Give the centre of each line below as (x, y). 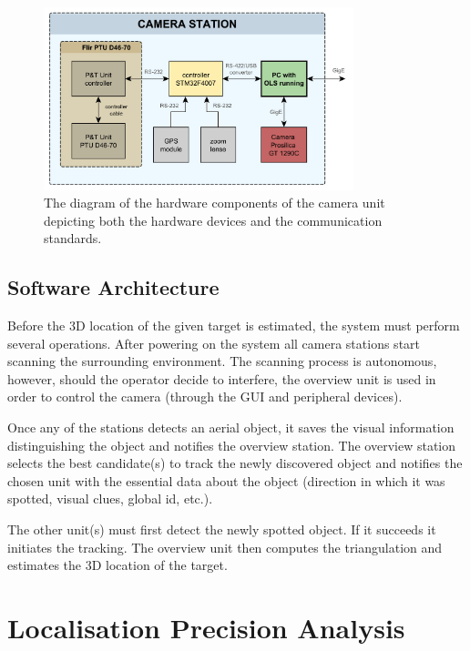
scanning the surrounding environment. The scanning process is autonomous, (222, 361)
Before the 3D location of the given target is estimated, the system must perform (234, 325)
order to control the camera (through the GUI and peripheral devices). (205, 397)
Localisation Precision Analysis (206, 627)
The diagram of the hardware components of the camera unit (215, 203)
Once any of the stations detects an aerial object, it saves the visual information (231, 427)
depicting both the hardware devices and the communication (213, 220)
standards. (73, 238)
